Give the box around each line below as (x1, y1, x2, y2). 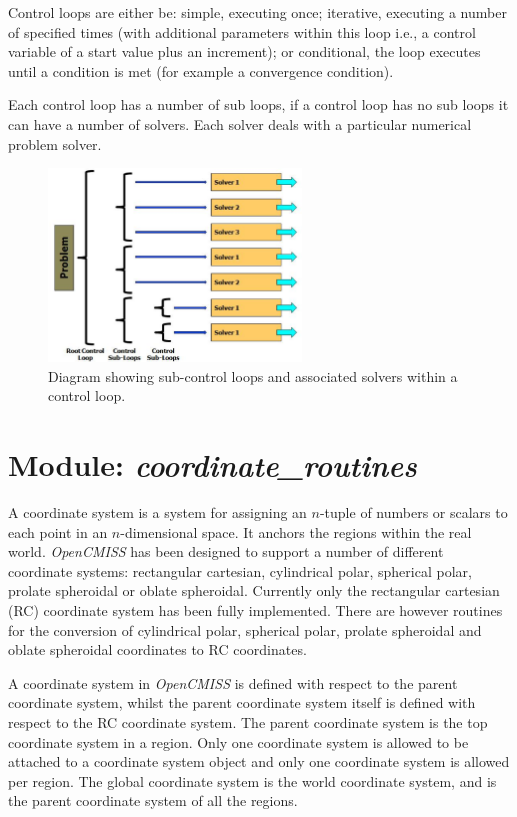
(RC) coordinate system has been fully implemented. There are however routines (8, 599, 503, 620)
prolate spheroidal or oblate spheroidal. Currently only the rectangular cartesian (8, 580, 500, 601)
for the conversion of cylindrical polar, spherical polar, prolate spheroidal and (8, 619, 482, 640)
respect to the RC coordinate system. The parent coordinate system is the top (8, 711, 488, 732)
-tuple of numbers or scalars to (319, 502, 508, 523)
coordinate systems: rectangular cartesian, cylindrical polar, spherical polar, (8, 560, 472, 581)
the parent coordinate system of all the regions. (8, 790, 298, 811)
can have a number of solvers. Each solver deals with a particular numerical (8, 113, 472, 134)
